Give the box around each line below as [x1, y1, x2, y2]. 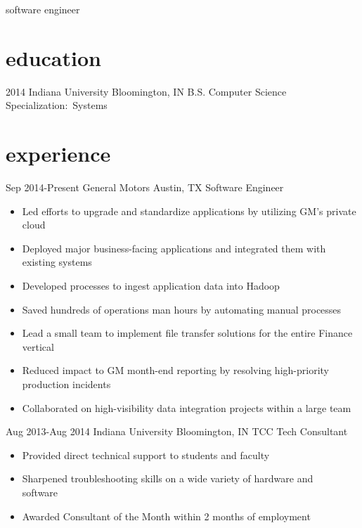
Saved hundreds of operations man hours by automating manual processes [22, 302, 342, 316]
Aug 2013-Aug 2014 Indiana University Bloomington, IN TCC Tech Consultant [6, 424, 348, 439]
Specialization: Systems [6, 98, 108, 112]
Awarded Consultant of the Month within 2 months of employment [22, 508, 311, 523]
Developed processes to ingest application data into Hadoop [22, 278, 280, 292]
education [6, 43, 101, 72]
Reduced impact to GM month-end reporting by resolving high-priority [22, 363, 329, 378]
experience [6, 139, 111, 168]
